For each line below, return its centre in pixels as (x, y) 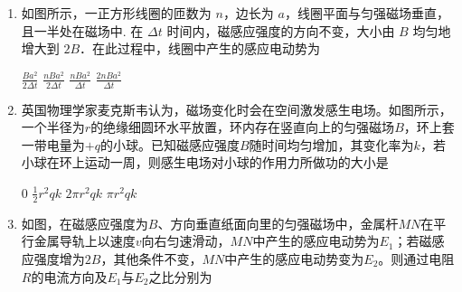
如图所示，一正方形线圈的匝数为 (116, 13)
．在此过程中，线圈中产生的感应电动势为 (200, 48)
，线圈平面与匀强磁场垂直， (367, 13)
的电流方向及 (69, 276)
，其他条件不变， (151, 259)
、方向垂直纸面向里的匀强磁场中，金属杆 (278, 223)
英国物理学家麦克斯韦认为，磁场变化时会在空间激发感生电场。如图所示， (236, 109)
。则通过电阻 (416, 259)
